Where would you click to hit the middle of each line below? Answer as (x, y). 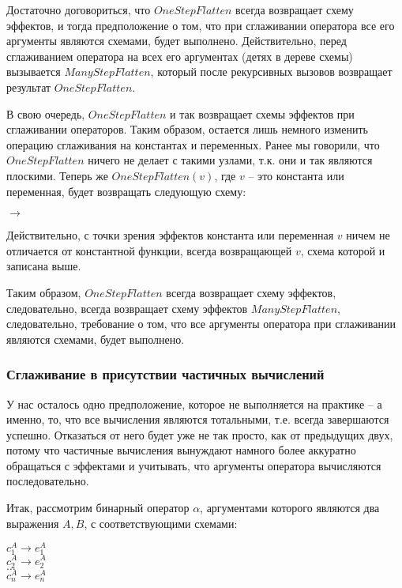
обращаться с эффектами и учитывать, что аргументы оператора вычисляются (194, 465)
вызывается (34, 72)
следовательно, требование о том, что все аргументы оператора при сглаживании (201, 324)
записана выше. (44, 266)
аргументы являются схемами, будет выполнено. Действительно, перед (177, 41)
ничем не (368, 235)
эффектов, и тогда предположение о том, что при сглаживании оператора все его (201, 25)
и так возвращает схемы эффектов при (262, 113)
